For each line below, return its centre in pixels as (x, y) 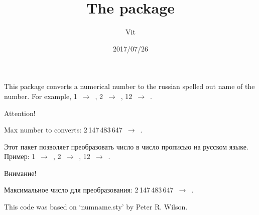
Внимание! (20, 173)
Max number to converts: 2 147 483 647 (63, 130)
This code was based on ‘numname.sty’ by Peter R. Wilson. (96, 207)
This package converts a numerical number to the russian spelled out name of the (129, 86)
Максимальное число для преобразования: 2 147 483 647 (89, 190)
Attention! (20, 113)
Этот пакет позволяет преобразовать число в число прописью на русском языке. (126, 146)
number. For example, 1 (41, 96)
